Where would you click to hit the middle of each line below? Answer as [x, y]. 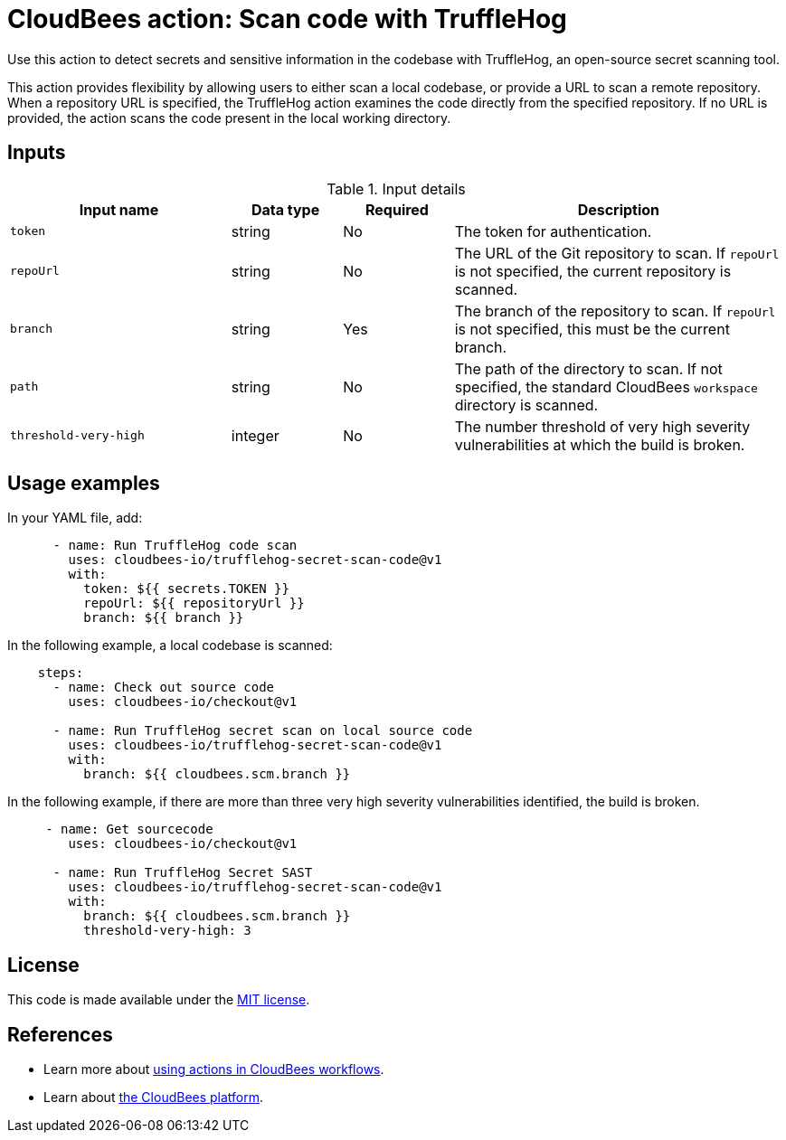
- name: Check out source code [164, 688]
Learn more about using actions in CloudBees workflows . [214, 1069]
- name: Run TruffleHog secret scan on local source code [263, 731]
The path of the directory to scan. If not [588, 368]
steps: [61, 673]
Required [397, 209]
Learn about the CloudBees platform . [154, 1098]
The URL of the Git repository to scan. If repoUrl [617, 253]
